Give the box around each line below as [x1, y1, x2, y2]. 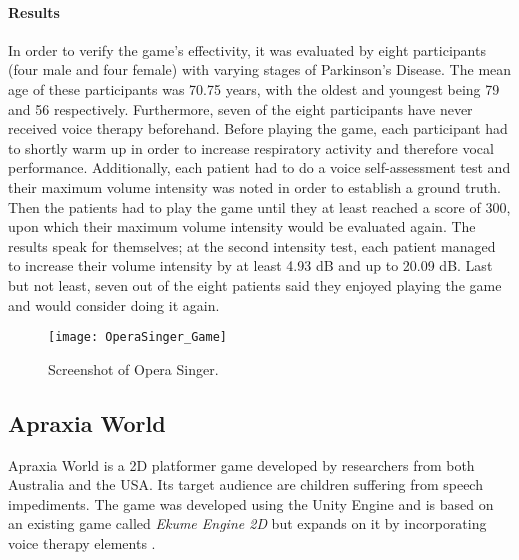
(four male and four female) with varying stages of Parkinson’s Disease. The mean [8, 59, 512, 80]
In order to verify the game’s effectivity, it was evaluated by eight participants [8, 39, 486, 60]
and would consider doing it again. [8, 294, 220, 315]
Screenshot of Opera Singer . [48, 358, 219, 379]
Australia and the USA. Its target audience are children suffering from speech [8, 474, 483, 495]
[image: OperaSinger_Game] [48, 330, 227, 345]
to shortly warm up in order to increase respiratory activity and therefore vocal [8, 137, 494, 158]
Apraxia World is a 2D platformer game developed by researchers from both [8, 454, 475, 475]
